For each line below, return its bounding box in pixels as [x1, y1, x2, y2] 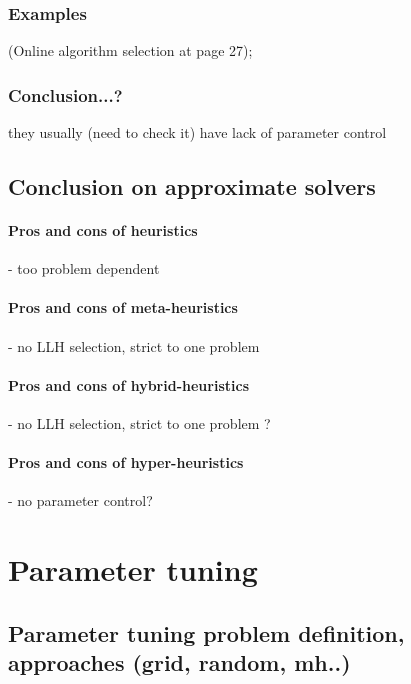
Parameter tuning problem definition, [8, 617, 405, 648]
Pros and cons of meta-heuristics [8, 297, 238, 318]
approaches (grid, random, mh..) [8, 647, 351, 678]
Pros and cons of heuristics [8, 220, 198, 240]
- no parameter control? [8, 490, 153, 511]
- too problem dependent [8, 258, 160, 279]
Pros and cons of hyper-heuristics [8, 452, 244, 473]
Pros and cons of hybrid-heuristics [8, 374, 249, 395]
